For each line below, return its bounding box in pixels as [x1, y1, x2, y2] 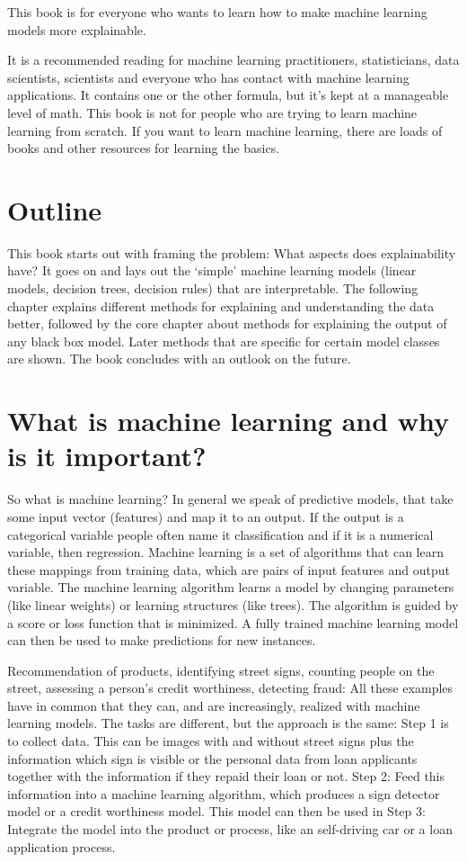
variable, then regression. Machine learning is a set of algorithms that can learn [7, 543, 444, 561]
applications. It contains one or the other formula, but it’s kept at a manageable [7, 85, 449, 104]
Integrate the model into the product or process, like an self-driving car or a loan [7, 820, 453, 839]
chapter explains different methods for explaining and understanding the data [7, 296, 435, 315]
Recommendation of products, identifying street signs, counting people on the [7, 660, 435, 679]
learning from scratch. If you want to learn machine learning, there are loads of [7, 121, 443, 139]
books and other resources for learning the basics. [7, 139, 280, 157]
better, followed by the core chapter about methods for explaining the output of [7, 314, 447, 333]
